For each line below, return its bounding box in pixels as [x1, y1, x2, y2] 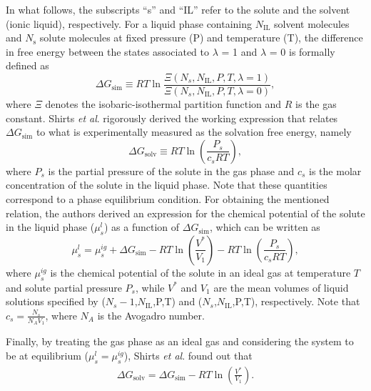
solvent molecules [274, 16, 350, 31]
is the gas [295, 96, 337, 112]
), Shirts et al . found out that [123, 347, 253, 362]
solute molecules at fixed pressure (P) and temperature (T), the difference [39, 30, 363, 45]
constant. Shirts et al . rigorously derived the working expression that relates [6, 110, 338, 125]
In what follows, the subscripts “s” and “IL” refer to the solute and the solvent [6, 2, 350, 16]
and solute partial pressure [6, 279, 122, 295]
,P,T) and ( [153, 294, 203, 309]
